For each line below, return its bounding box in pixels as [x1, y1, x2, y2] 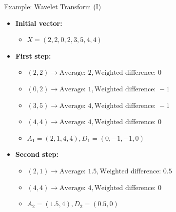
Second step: [15, 149, 59, 159]
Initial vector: [15, 18, 62, 28]
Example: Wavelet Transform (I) [4, 1, 101, 11]
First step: [15, 50, 51, 61]
